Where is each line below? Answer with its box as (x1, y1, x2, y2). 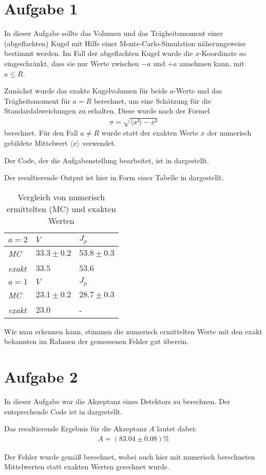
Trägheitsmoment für (4, 95, 70, 106)
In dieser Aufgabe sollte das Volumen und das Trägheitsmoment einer (4, 28, 223, 39)
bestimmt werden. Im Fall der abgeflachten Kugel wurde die (4, 48, 193, 59)
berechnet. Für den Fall (4, 127, 78, 138)
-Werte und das (174, 85, 222, 96)
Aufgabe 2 (4, 366, 78, 387)
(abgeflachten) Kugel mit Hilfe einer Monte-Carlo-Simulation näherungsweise (4, 37, 246, 48)
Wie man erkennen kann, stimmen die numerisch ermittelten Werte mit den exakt (4, 326, 262, 336)
